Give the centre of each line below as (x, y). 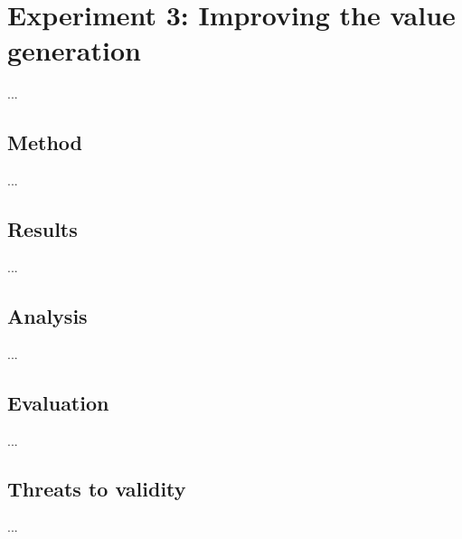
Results (42, 229)
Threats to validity (97, 489)
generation (74, 50)
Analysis (47, 315)
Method (45, 142)
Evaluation (58, 402)
